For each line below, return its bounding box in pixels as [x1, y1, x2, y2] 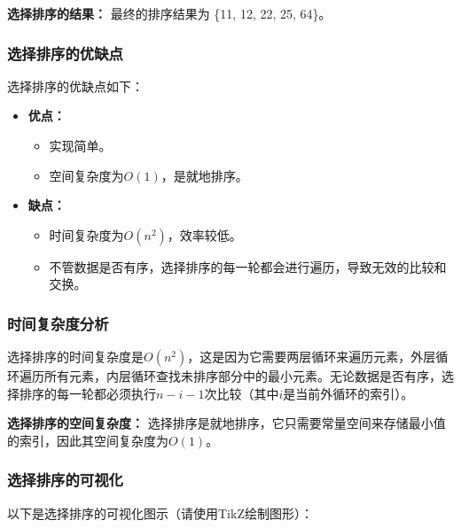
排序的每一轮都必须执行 [19, 384, 156, 402]
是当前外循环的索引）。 [283, 384, 414, 402]
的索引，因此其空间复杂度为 [7, 431, 168, 449]
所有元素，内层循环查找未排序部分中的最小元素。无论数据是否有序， [43, 367, 441, 385]
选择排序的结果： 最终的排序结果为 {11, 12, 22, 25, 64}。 [7, 4, 332, 22]
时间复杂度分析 [7, 312, 109, 334]
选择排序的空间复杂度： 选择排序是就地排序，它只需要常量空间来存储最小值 [7, 414, 446, 432]
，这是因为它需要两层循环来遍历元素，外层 [187, 347, 436, 366]
